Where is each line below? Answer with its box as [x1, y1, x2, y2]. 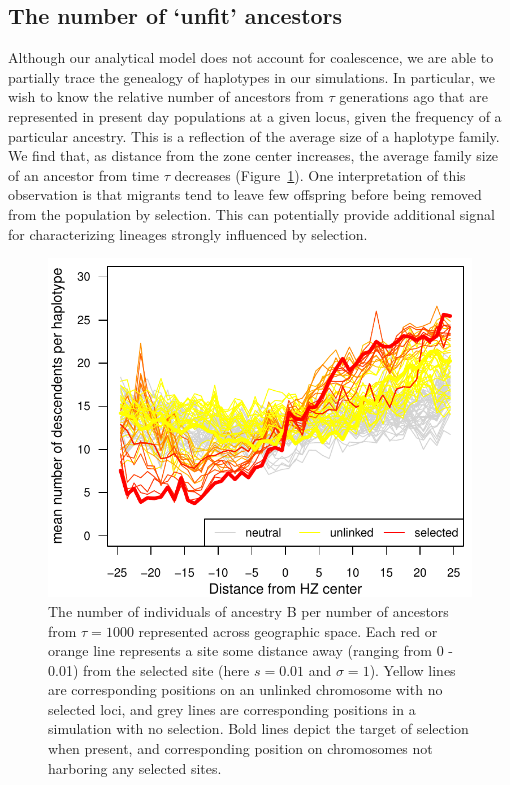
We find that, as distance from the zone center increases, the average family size [8, 145, 499, 166]
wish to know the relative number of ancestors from [8, 86, 324, 107]
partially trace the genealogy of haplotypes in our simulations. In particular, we [8, 66, 495, 87]
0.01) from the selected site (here [48, 659, 250, 680]
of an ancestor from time [8, 164, 160, 185]
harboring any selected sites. [48, 757, 222, 778]
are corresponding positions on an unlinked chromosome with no [48, 679, 443, 700]
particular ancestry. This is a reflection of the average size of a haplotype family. [8, 125, 500, 146]
